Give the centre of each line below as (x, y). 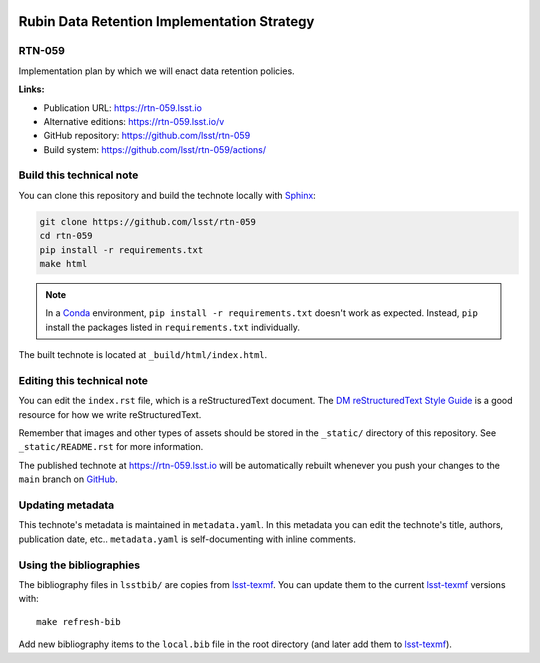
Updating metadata (66, 505)
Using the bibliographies (79, 565)
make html (63, 264)
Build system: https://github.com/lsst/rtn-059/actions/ (155, 149)
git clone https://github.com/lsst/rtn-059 (148, 221)
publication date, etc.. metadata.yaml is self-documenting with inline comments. (187, 539)
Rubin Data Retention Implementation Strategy (166, 21)
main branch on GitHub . (68, 479)
